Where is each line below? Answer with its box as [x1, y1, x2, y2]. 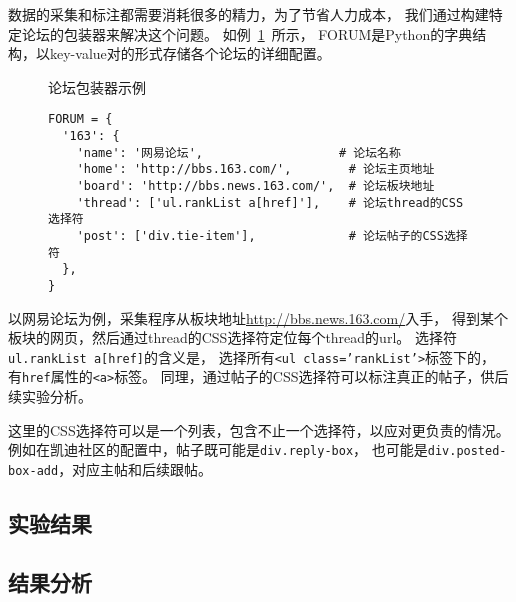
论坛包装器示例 [48, 76, 146, 97]
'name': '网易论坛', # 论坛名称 [76, 145, 401, 160]
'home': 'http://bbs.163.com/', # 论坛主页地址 [76, 162, 435, 177]
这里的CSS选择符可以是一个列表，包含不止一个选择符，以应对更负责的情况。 [8, 419, 510, 440]
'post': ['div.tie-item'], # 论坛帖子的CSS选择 [76, 228, 468, 243]
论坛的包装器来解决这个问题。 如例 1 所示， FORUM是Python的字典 [21, 23, 473, 44]
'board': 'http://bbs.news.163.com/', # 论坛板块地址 [76, 179, 435, 193]
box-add [8, 463, 59, 478]
